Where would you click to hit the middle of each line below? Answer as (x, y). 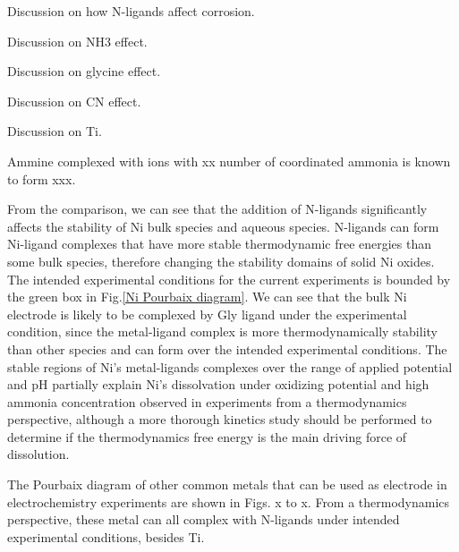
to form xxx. (42, 178)
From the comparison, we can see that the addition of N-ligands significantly (217, 209)
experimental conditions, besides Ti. (106, 536)
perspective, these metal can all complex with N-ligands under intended (204, 519)
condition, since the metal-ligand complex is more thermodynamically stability (222, 331)
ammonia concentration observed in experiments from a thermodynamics (207, 401)
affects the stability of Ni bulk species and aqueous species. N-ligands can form (223, 226)
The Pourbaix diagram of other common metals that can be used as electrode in (227, 484)
